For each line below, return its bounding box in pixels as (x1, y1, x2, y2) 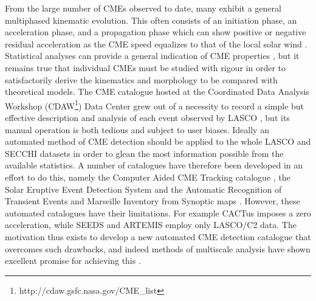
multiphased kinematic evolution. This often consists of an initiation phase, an (5, 13, 297, 26)
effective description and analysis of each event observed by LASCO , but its (5, 111, 290, 123)
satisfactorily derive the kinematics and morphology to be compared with (5, 73, 278, 86)
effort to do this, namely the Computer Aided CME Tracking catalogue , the (5, 170, 290, 183)
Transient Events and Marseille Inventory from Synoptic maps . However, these (5, 195, 300, 207)
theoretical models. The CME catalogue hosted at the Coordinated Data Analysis (5, 85, 309, 98)
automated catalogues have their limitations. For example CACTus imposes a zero (5, 206, 311, 219)
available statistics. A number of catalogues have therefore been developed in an (5, 159, 303, 171)
